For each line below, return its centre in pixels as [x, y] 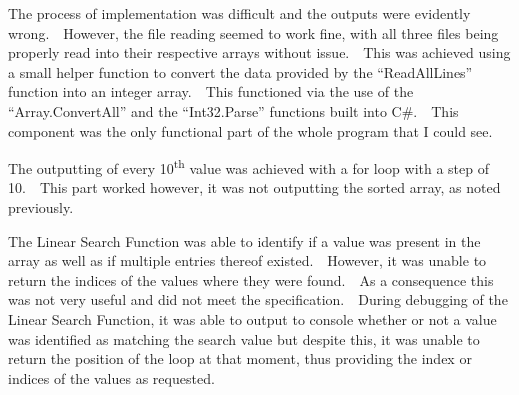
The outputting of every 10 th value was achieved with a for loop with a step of [249, 166]
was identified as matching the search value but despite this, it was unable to [244, 338]
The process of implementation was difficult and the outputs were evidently [239, 13]
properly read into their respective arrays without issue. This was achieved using [259, 52]
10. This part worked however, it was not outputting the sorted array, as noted [254, 187]
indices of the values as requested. [111, 377]
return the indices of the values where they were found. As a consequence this [251, 279]
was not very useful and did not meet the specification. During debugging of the [258, 299]
